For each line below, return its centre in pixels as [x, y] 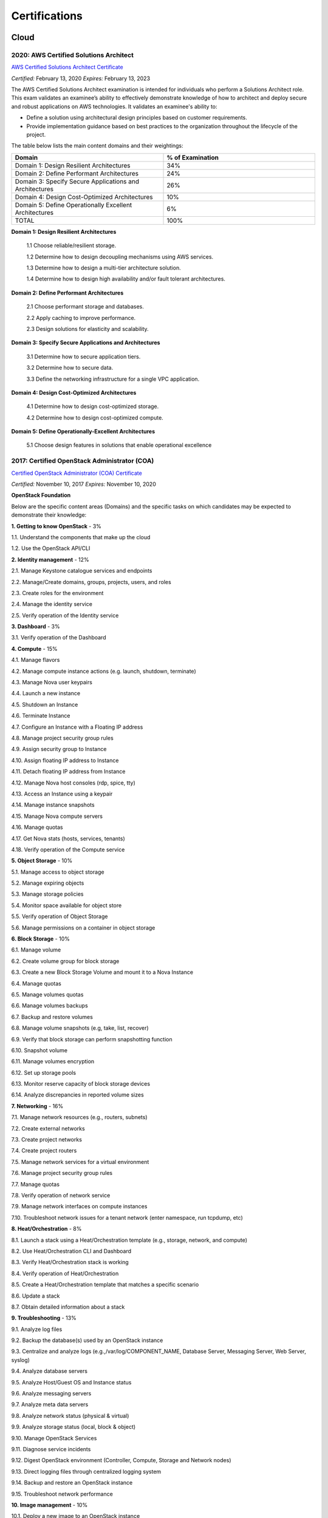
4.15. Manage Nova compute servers [57, 816]
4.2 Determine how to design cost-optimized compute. [95, 417]
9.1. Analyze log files [37, 1329]
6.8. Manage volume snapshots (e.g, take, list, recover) [80, 1028]
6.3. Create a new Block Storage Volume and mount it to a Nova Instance [102, 972]
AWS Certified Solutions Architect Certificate [67, 67]
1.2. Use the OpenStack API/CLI [51, 548]
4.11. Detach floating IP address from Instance [68, 772]
